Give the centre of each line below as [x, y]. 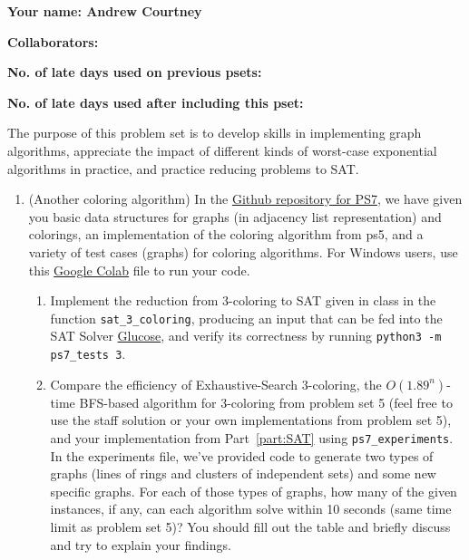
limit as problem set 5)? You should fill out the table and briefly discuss [250, 526]
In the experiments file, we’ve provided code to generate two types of [242, 455]
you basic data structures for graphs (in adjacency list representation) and [235, 216]
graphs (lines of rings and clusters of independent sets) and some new [243, 473]
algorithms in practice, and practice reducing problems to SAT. [183, 168]
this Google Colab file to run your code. [139, 270]
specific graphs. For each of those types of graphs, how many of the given [254, 491]
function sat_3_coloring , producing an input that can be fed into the [246, 318]
